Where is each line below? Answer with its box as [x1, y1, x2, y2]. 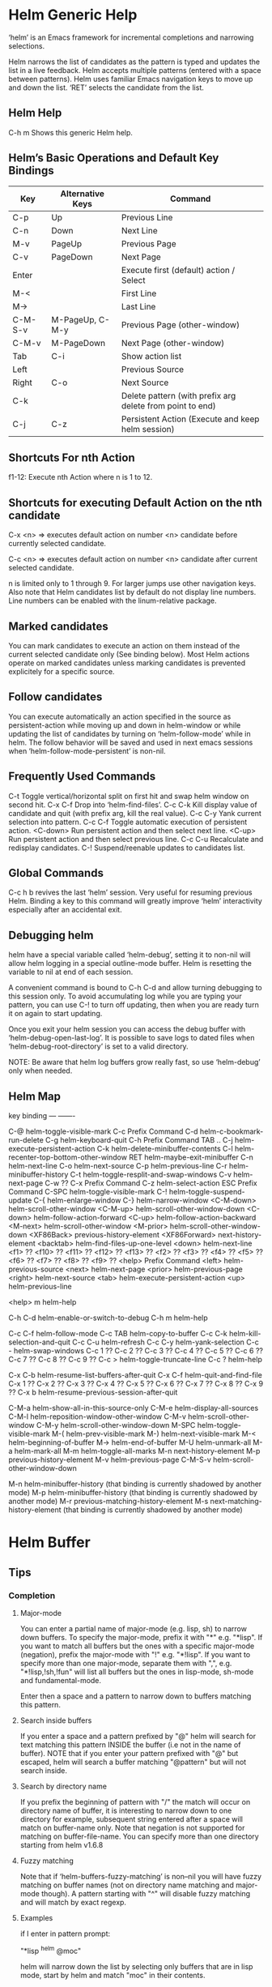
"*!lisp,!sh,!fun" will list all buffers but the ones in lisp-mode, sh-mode [19, 1667, 254, 1677]
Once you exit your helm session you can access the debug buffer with [8, 1024, 246, 1034]
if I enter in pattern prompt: [19, 1929, 111, 1938]
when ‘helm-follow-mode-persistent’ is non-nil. [8, 746, 166, 755]
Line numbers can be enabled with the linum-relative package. [8, 596, 217, 605]
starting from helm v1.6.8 [19, 1840, 104, 1849]
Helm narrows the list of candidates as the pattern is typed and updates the [8, 57, 261, 66]
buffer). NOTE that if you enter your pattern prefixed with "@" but [19, 1748, 239, 1758]
